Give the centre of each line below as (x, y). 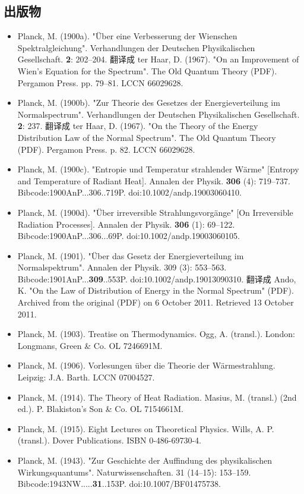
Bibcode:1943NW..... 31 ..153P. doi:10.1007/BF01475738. (119, 484)
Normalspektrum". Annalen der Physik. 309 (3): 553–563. (122, 267)
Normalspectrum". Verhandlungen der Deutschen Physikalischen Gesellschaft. (159, 114)
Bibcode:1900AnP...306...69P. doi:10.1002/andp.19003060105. (129, 236)
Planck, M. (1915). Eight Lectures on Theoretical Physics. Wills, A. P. (146, 428)
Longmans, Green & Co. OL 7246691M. (90, 345)
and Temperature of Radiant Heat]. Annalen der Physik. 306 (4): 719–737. (154, 180)
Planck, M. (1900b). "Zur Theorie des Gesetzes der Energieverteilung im (149, 103)
